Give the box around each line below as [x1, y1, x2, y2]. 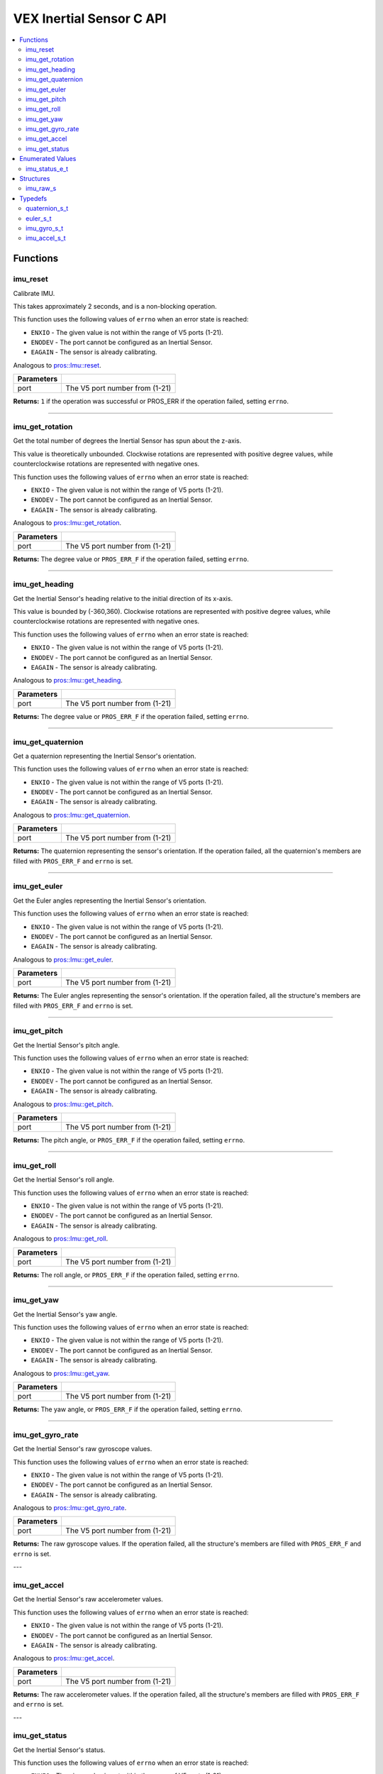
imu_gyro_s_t [26, 224, 64, 232]
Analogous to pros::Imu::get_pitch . [13, 1100, 113, 1108]
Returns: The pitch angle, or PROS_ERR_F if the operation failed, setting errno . [13, 1136, 245, 1145]
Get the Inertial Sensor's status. [13, 1746, 106, 1754]
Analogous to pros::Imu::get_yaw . [13, 1369, 110, 1377]
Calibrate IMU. [13, 289, 55, 297]
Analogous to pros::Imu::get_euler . [13, 955, 113, 964]
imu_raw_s [26, 184, 57, 193]
